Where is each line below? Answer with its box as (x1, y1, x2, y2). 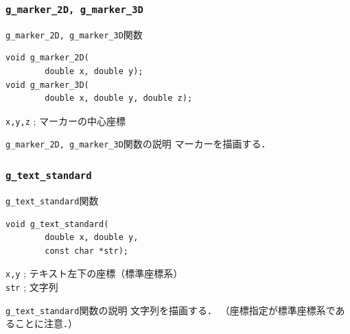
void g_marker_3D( (5, 80, 89, 90)
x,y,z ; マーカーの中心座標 (5, 113, 126, 128)
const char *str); (45, 246, 128, 256)
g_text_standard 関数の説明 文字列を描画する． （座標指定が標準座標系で (5, 302, 336, 317)
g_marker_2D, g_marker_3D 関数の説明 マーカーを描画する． (5, 136, 271, 151)
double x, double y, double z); (45, 93, 193, 104)
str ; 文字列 (5, 280, 58, 294)
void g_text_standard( (5, 219, 109, 229)
